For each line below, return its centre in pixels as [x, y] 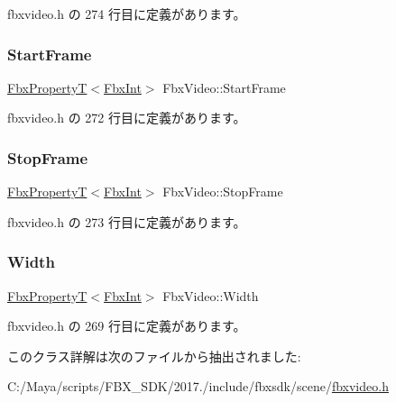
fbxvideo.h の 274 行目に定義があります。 [127, 14]
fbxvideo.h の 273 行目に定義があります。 [127, 221]
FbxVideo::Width [211, 295]
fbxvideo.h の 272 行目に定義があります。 [127, 118]
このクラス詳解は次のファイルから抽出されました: [154, 356]
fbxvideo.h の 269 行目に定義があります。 [127, 326]
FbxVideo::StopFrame [223, 192]
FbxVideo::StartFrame [224, 87]
